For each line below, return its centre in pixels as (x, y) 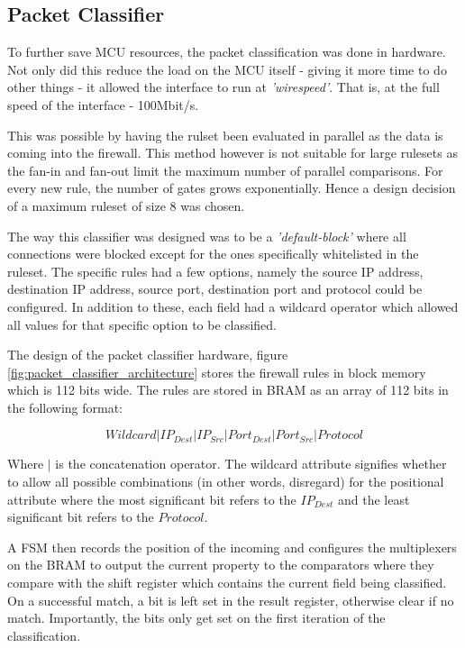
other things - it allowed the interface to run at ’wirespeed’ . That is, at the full (223, 87)
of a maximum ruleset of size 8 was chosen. (126, 205)
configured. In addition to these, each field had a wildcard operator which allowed (233, 306)
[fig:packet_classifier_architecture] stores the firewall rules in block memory (217, 372)
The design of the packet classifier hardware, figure (148, 355)
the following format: (65, 407)
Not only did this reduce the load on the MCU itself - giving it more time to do (227, 69)
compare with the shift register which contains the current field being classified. (227, 583)
